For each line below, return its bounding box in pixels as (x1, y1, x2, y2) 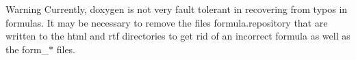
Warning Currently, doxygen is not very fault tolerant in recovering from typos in (5, 2, 348, 16)
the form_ (5, 42, 49, 56)
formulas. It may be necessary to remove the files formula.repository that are (5, 15, 328, 29)
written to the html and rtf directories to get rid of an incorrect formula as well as (5, 29, 351, 43)
